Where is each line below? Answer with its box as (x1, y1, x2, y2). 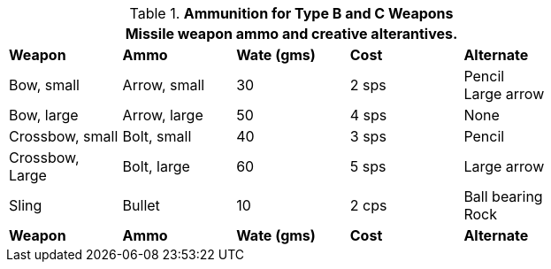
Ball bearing (463, 188, 543, 205)
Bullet (122, 196, 160, 214)
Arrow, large (122, 106, 203, 124)
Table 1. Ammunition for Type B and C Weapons (129, 4, 454, 22)
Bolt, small (122, 127, 192, 145)
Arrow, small (122, 76, 205, 94)
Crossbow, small (9, 127, 119, 145)
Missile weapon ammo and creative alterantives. (125, 25, 458, 42)
